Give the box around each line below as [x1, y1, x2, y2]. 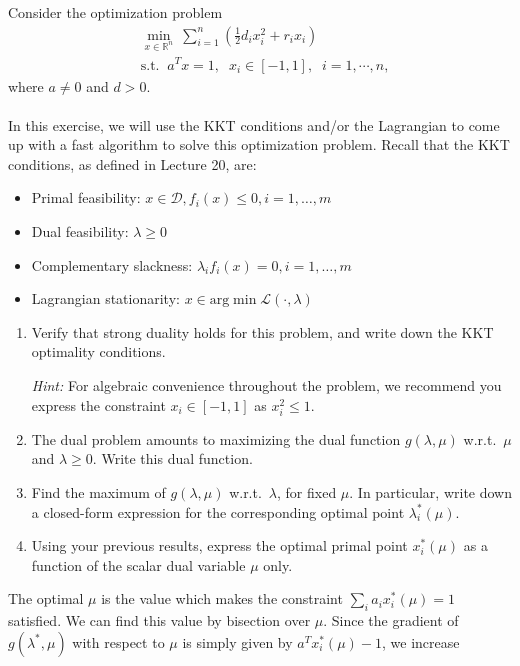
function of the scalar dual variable [31, 554, 246, 575]
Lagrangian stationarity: [31, 288, 180, 309]
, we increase [381, 631, 460, 652]
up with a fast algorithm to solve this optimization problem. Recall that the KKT [8, 134, 510, 155]
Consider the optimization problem [8, 2, 223, 22]
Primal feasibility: [31, 187, 141, 208]
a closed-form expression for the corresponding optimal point [31, 501, 405, 522]
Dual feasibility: [31, 221, 129, 242]
